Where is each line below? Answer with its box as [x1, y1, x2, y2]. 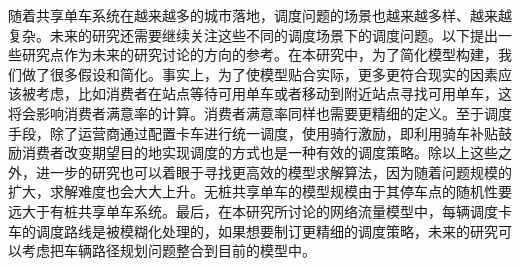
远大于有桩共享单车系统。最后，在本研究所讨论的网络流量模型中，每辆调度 [8, 200, 498, 221]
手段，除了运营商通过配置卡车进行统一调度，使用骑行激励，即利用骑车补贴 [8, 122, 498, 143]
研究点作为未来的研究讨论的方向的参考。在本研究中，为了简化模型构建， [21, 44, 498, 65]
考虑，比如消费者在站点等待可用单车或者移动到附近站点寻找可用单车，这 [35, 83, 512, 104]
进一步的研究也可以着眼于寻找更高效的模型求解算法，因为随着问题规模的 [35, 161, 512, 182]
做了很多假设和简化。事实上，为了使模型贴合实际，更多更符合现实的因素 [21, 63, 498, 84]
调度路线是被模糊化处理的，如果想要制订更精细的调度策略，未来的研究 [35, 220, 498, 241]
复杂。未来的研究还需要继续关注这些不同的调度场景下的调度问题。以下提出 [8, 24, 498, 45]
